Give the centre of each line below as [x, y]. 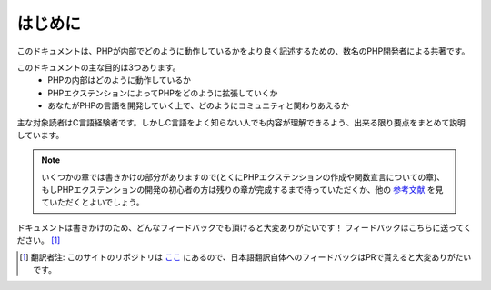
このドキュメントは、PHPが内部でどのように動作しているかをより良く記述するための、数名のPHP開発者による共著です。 [243, 51]
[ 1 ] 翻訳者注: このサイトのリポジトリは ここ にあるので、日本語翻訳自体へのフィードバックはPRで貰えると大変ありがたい [245, 257]
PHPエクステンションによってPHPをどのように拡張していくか [163, 93]
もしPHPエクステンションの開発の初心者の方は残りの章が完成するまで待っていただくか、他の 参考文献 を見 [242, 190]
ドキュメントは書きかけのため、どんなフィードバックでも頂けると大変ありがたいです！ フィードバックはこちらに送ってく [244, 227]
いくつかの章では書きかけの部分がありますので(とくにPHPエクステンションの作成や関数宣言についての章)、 [243, 176]
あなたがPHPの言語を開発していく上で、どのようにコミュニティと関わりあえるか [199, 105]
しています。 [40, 135]
